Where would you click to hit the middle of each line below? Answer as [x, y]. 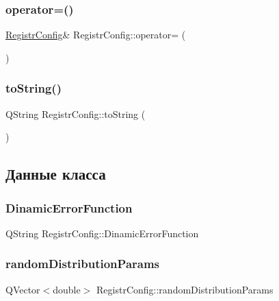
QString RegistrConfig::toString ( [76, 113]
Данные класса [56, 174]
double [67, 289]
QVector [23, 289]
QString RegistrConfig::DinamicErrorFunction [102, 233]
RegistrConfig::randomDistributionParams [185, 289]
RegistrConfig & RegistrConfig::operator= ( [96, 35]
